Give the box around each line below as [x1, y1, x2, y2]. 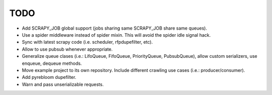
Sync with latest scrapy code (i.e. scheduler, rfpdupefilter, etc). [22, 39, 153, 45]
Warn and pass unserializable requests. [22, 81, 104, 87]
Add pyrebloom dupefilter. [22, 74, 77, 80]
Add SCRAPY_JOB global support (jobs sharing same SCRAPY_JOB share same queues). [22, 25, 208, 31]
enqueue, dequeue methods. [22, 60, 82, 66]
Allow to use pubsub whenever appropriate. [22, 46, 113, 52]
